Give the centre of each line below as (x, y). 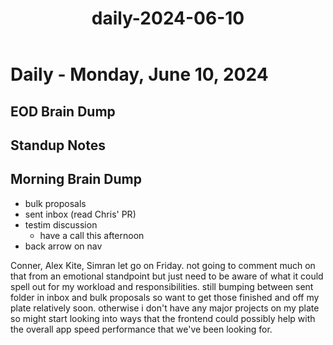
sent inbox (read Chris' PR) (80, 214)
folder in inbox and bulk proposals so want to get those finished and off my (165, 297)
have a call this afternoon (92, 235)
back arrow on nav (63, 246)
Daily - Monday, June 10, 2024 (139, 74)
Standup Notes (58, 145)
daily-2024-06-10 (168, 18)
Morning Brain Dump (76, 179)
